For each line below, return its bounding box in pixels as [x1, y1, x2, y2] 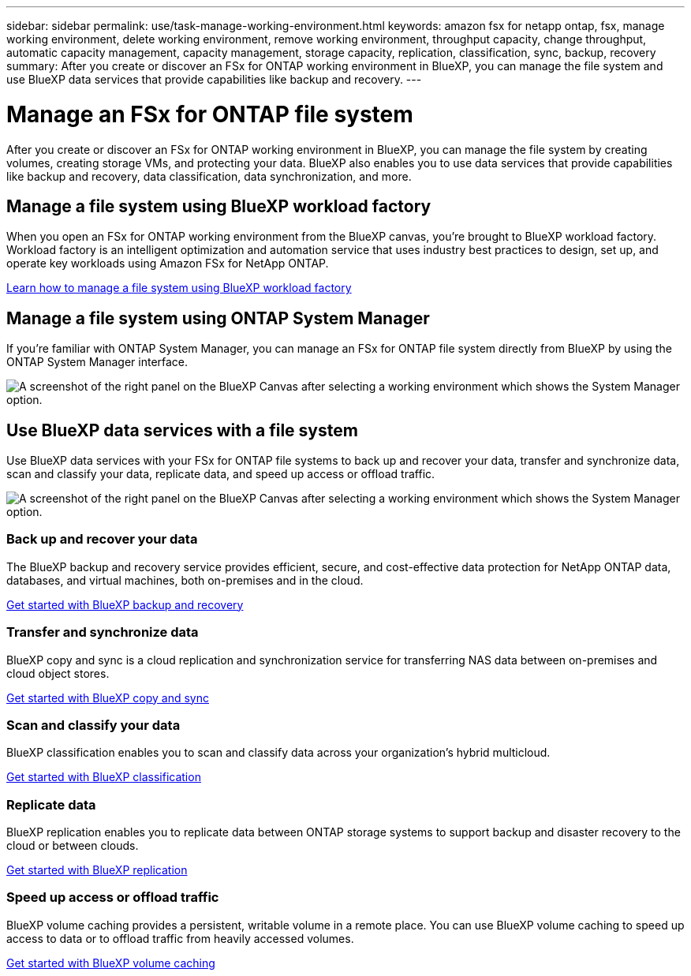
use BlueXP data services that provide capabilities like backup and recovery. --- [6, 73, 422, 86]
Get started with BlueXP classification [6, 770, 201, 784]
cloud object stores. [6, 666, 110, 680]
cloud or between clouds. [6, 839, 139, 853]
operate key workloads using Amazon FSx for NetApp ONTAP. [6, 256, 329, 271]
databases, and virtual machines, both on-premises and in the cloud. [6, 573, 364, 587]
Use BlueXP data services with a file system [6, 420, 358, 440]
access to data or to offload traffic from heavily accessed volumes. [6, 931, 354, 945]
